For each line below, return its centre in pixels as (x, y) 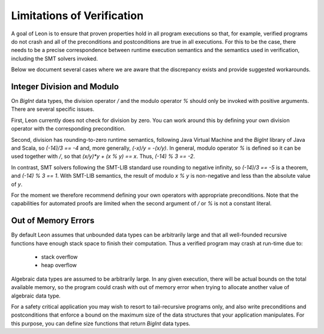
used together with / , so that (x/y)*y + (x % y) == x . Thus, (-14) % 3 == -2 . (103, 156)
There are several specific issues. (53, 109)
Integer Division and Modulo (65, 86)
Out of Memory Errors (53, 221)
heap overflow (59, 265)
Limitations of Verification (77, 16)
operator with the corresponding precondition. (68, 129)
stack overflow (59, 257)
